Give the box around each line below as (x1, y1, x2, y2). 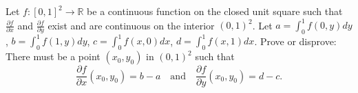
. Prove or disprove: (254, 34, 337, 48)
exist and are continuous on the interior (48, 18, 215, 32)
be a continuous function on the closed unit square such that (87, 4, 343, 18)
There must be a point (6, 49, 101, 64)
